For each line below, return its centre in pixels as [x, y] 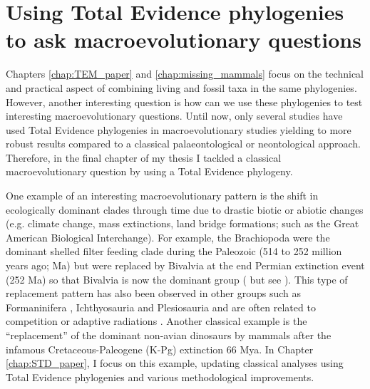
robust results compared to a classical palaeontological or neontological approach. [183, 144]
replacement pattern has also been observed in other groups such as [154, 293]
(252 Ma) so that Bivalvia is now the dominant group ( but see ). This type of [177, 279]
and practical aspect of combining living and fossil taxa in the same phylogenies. [181, 87]
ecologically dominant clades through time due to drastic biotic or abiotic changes [185, 209]
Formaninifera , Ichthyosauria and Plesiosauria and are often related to [161, 307]
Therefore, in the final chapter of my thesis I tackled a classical [144, 157]
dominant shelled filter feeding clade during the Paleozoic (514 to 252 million [174, 251]
